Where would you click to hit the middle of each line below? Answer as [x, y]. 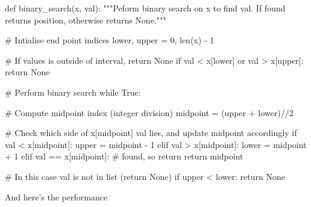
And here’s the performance [56, 196]
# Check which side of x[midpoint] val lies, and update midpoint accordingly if [151, 133]
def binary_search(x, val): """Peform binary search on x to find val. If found [145, 8]
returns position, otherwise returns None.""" [86, 20]
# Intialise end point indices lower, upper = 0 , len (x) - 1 [110, 40]
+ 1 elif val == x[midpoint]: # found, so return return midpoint [124, 156]
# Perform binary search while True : [73, 92]
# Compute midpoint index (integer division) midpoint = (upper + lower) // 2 [149, 112]
